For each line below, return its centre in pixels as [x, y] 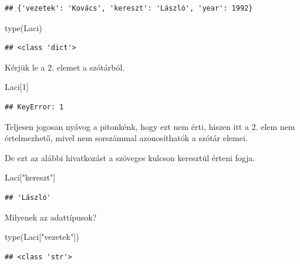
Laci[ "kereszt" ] [30, 177]
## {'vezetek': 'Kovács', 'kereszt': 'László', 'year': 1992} [129, 8]
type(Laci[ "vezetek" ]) [42, 237]
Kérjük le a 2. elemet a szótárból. [65, 67]
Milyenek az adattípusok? [51, 217]
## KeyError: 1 [34, 107]
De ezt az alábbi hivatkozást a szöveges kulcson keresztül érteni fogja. [130, 157]
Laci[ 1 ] [17, 87]
